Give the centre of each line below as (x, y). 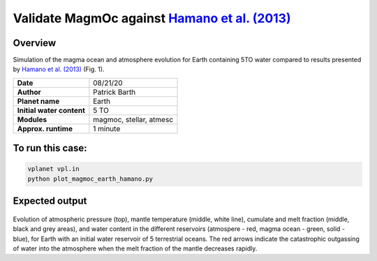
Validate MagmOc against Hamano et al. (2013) (152, 18)
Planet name (38, 101)
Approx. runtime (45, 128)
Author (29, 92)
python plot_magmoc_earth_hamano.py (90, 179)
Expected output (50, 201)
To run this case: (50, 148)
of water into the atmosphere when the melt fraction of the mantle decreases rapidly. (135, 248)
